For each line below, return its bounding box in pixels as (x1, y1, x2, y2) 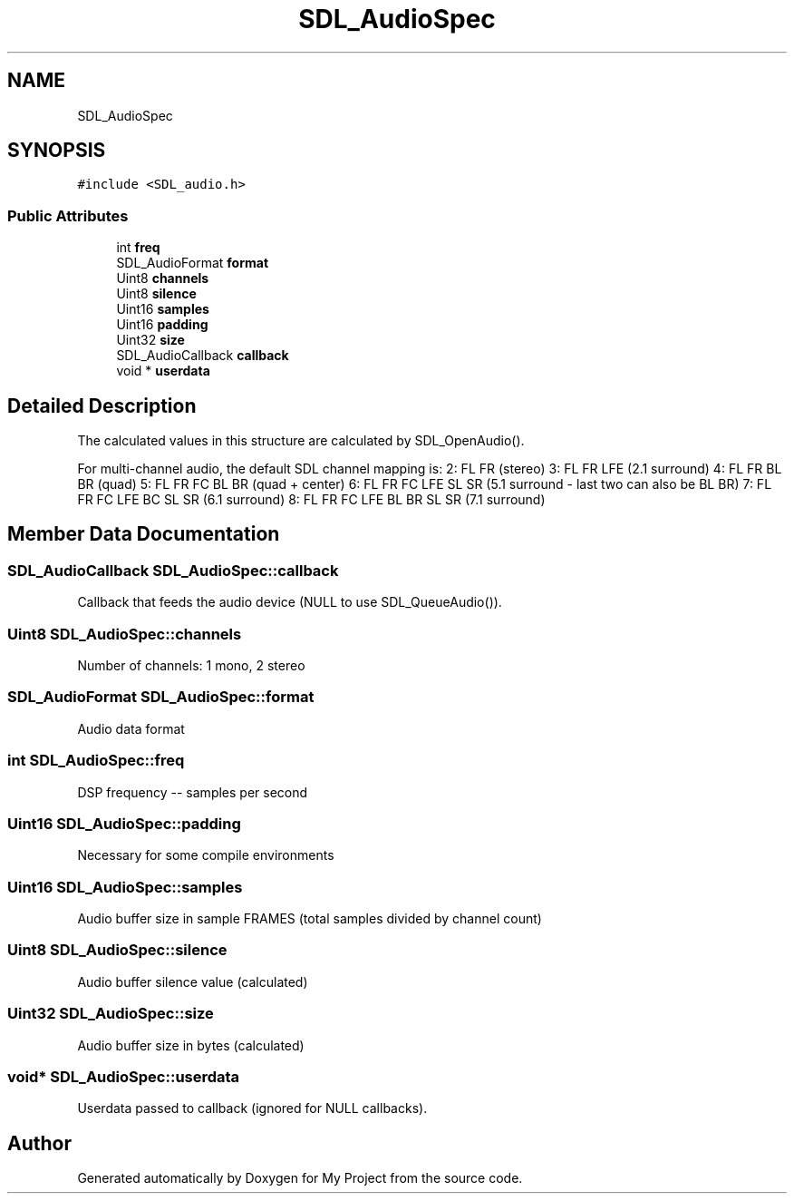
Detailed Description (7, 394, 197, 417)
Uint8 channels (116, 270, 209, 287)
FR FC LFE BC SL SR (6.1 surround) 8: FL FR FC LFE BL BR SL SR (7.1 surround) (77, 492, 546, 508)
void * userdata (116, 363, 210, 379)
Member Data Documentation (7, 522, 280, 546)
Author (7, 1131, 72, 1155)
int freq (116, 239, 160, 256)
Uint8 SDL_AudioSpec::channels (7, 624, 242, 643)
